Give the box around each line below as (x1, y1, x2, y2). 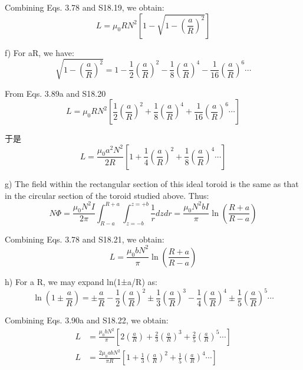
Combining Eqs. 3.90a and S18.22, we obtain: (5, 314, 169, 326)
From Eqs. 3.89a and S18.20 (5, 87, 106, 99)
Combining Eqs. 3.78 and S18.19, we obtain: (5, 1, 164, 13)
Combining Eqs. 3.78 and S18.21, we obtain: (5, 233, 164, 245)
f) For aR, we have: (5, 46, 74, 58)
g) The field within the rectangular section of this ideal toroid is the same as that (5, 177, 299, 189)
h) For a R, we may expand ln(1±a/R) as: (5, 275, 157, 287)
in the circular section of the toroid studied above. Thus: (5, 189, 209, 201)
